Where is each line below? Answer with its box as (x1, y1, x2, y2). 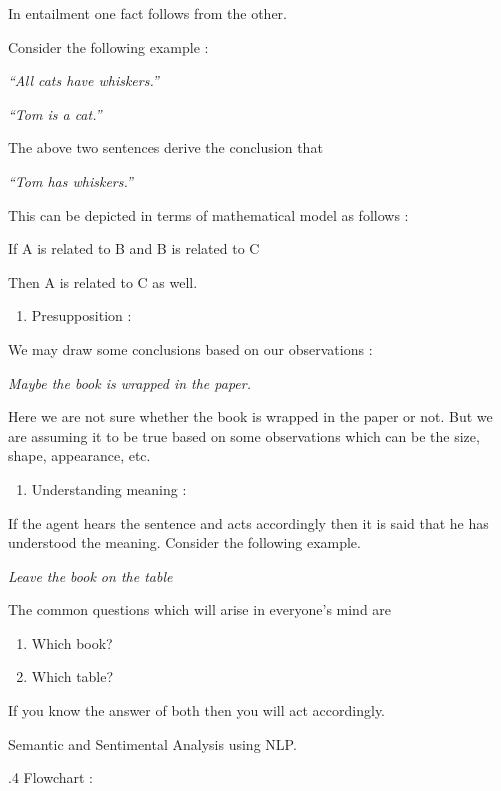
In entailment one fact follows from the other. (8, 3, 287, 23)
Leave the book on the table (8, 565, 173, 586)
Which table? (31, 666, 114, 687)
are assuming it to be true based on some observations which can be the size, (8, 425, 480, 446)
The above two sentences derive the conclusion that (8, 137, 323, 158)
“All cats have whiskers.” (8, 70, 159, 91)
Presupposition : (31, 305, 132, 326)
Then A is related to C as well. (8, 271, 198, 292)
